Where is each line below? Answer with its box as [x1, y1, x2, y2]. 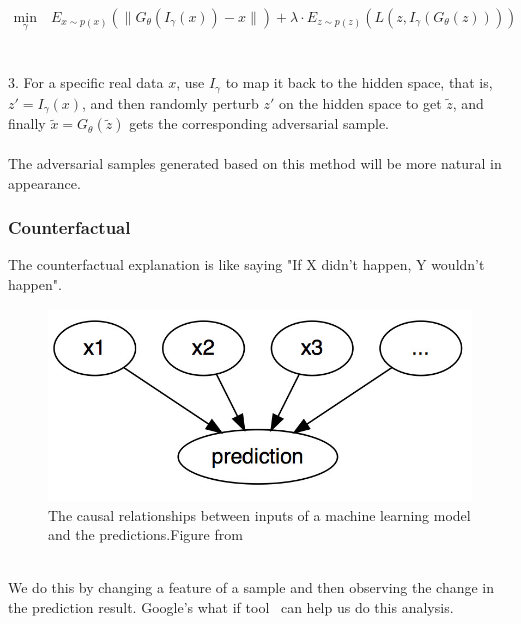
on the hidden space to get [278, 92, 442, 113]
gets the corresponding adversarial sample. [129, 113, 389, 134]
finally [8, 113, 46, 134]
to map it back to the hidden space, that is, [225, 72, 493, 93]
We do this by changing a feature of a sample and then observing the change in [8, 577, 495, 598]
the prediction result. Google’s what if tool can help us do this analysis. [8, 596, 454, 617]
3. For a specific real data [8, 72, 164, 93]
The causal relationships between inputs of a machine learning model [48, 504, 471, 525]
